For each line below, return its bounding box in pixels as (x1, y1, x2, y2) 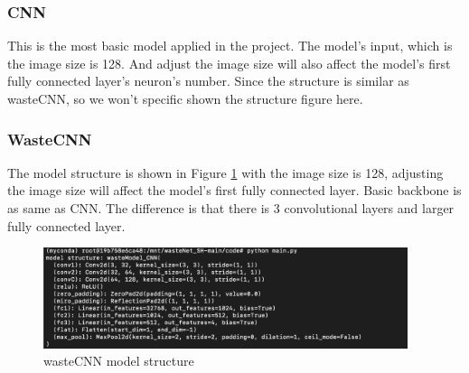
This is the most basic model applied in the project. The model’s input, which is (7, 36, 453, 55)
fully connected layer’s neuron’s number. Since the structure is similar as (7, 71, 409, 90)
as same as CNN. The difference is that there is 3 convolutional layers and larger (7, 199, 455, 217)
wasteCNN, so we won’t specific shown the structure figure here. (7, 89, 363, 107)
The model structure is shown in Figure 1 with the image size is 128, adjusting (7, 163, 444, 182)
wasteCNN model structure (43, 351, 194, 370)
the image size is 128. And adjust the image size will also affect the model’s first (7, 53, 451, 72)
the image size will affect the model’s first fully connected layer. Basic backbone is (7, 181, 462, 200)
